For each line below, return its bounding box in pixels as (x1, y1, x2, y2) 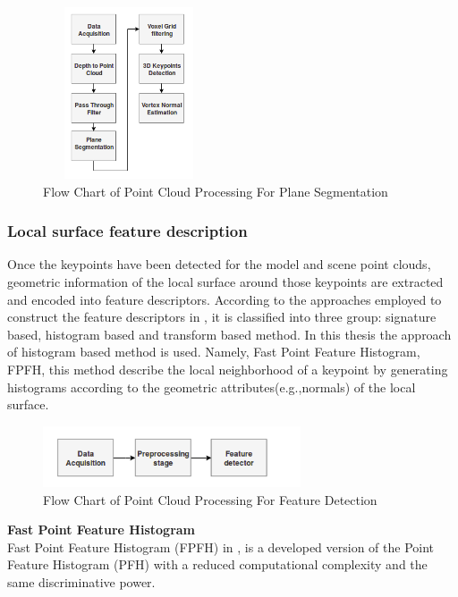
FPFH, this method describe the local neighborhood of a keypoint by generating (7, 359, 448, 378)
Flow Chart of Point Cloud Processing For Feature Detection (43, 490, 377, 509)
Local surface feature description (7, 220, 248, 242)
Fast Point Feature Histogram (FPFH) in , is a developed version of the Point (7, 537, 435, 556)
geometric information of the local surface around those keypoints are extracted (7, 273, 444, 290)
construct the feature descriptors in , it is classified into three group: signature (7, 307, 437, 326)
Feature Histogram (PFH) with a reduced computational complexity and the (7, 555, 428, 574)
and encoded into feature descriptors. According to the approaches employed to (7, 290, 442, 308)
